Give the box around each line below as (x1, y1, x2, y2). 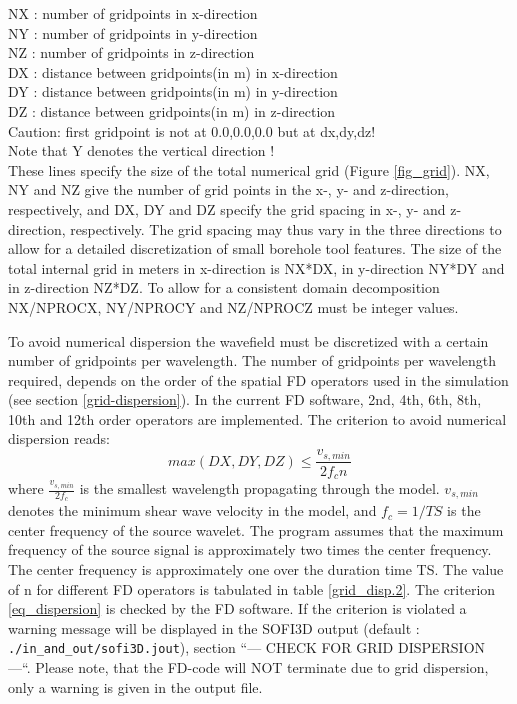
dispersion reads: (8, 428, 110, 449)
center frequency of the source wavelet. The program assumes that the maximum (8, 519, 504, 540)
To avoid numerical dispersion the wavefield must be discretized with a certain (8, 330, 489, 351)
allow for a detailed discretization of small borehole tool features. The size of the (8, 238, 502, 259)
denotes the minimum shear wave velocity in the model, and (8, 500, 377, 521)
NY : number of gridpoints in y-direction (8, 22, 258, 43)
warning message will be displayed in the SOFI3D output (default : (8, 617, 420, 638)
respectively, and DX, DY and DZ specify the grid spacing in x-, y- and (8, 198, 446, 219)
